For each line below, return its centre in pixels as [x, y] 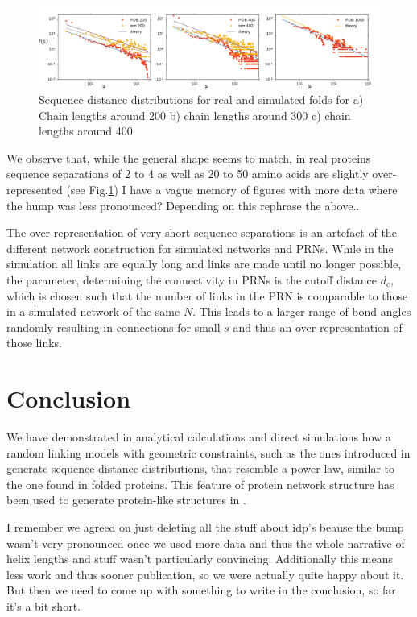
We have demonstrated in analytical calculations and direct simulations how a [199, 437]
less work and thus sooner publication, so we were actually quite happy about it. [205, 574]
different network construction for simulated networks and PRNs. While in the [200, 248]
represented [35, 189]
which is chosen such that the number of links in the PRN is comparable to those [207, 295]
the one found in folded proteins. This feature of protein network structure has [200, 484]
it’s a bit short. [43, 606]
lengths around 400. [87, 131]
